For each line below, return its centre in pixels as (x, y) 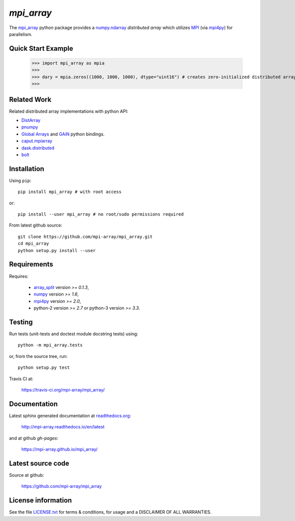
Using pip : (20, 180)
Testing (21, 322)
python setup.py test (44, 368)
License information (41, 501)
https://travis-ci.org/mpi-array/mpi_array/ (63, 390)
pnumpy (30, 127)
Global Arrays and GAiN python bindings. (63, 134)
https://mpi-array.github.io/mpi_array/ (59, 449)
